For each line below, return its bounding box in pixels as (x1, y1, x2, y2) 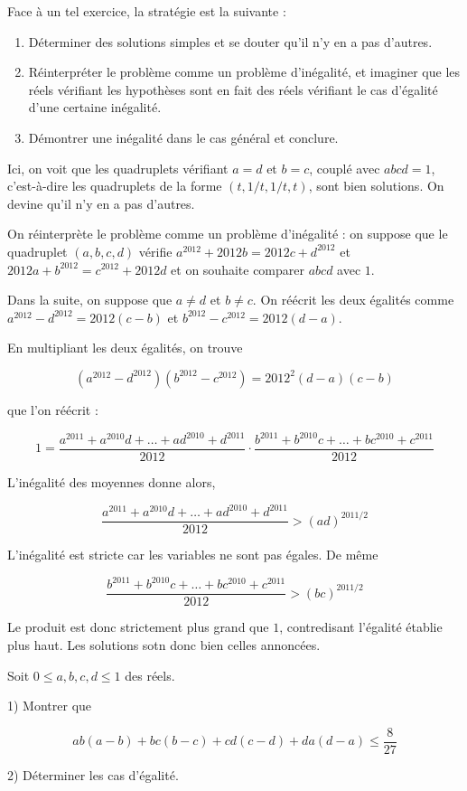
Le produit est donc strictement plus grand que (7, 617, 269, 636)
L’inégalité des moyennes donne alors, (7, 473, 216, 492)
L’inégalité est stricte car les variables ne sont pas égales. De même (7, 545, 378, 564)
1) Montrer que (7, 696, 92, 715)
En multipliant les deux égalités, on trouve (7, 338, 243, 357)
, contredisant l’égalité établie (279, 617, 443, 636)
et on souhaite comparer (171, 259, 305, 278)
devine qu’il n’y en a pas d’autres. (7, 193, 195, 212)
